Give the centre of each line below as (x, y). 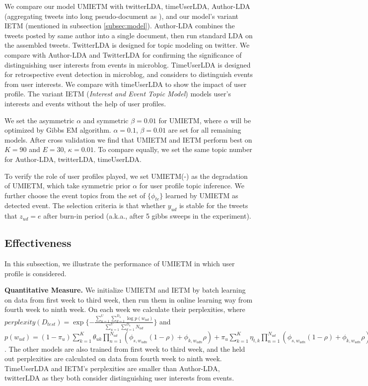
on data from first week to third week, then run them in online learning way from (129, 299)
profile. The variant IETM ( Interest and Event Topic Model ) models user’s (118, 94)
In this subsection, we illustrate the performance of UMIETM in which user (120, 264)
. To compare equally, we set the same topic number (173, 149)
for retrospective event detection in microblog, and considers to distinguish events (129, 74)
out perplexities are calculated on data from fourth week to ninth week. (113, 358)
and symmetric (106, 120)
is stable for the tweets (214, 205)
